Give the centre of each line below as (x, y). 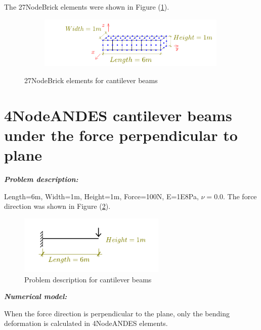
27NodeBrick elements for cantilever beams (91, 80)
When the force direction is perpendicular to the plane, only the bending (117, 313)
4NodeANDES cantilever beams (118, 115)
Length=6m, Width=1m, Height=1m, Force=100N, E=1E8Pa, (101, 196)
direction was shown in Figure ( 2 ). (57, 206)
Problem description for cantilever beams (88, 279)
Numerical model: (36, 296)
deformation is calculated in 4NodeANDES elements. (86, 323)
